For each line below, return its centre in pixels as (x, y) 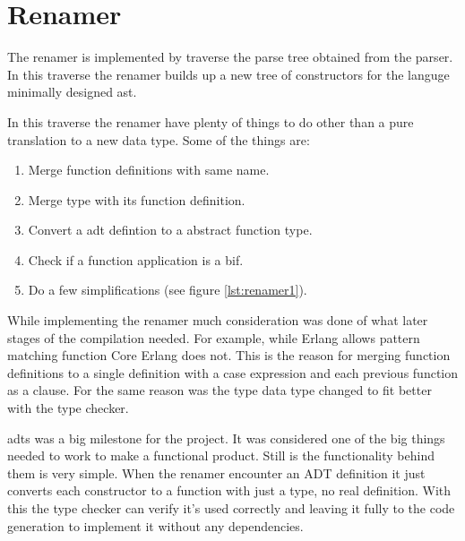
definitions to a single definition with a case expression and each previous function (233, 372)
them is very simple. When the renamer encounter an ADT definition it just (216, 472)
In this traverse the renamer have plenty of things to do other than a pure (211, 121)
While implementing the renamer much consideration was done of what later (218, 320)
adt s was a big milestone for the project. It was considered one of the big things (226, 438)
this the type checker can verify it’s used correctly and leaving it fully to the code (231, 508)
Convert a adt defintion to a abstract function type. (170, 230)
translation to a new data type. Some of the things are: (159, 139)
